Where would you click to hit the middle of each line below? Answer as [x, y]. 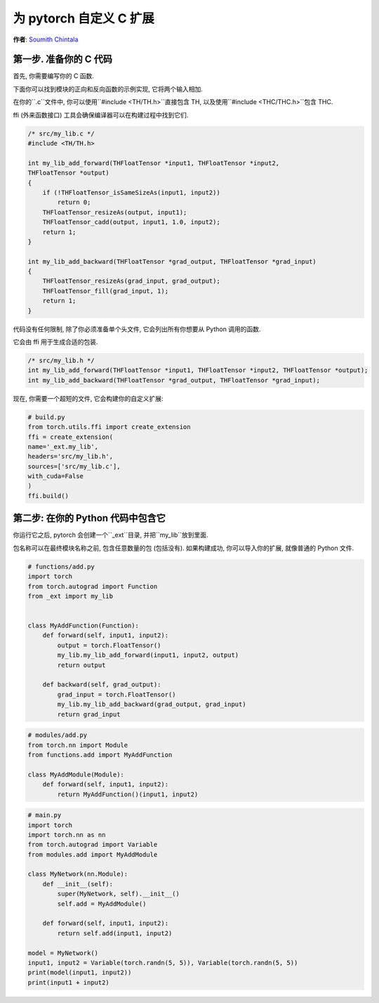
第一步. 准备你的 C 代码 [62, 59]
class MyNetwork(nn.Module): [78, 874]
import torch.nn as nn [67, 835]
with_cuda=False [56, 476]
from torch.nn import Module [78, 745]
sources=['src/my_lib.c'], [74, 466]
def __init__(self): [78, 884]
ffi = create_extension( [71, 437]
